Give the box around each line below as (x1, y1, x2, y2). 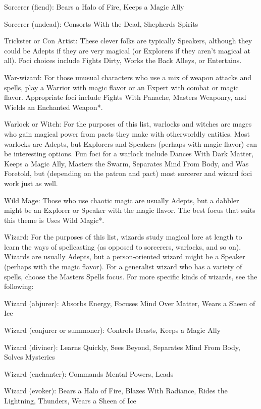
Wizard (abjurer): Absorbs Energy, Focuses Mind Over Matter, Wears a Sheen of (4, 298, 255, 308)
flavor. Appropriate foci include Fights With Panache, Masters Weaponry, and (4, 92, 246, 102)
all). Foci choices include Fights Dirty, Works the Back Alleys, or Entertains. (4, 55, 242, 66)
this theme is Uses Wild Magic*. (4, 214, 105, 225)
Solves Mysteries (4, 352, 55, 362)
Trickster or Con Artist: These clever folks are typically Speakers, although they (4, 35, 252, 46)
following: (4, 281, 34, 291)
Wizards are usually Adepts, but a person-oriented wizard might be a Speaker (4, 251, 245, 262)
